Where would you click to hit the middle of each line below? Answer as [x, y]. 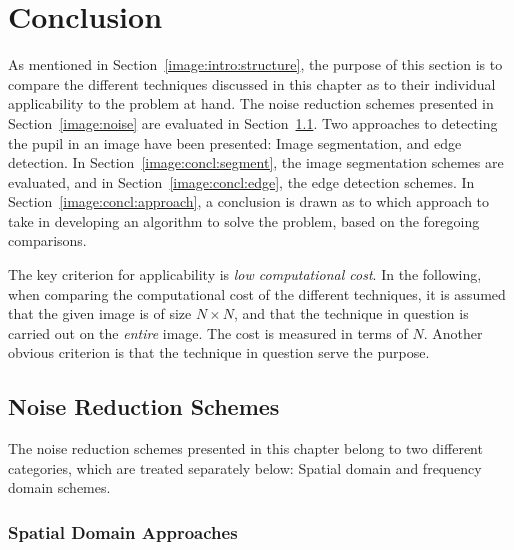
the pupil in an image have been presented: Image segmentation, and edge [235, 142]
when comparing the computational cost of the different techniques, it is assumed [257, 293]
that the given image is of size [100, 313]
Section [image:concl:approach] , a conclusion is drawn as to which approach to [249, 201]
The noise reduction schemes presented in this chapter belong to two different [245, 448]
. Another [453, 332]
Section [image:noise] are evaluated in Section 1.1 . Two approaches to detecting [253, 122]
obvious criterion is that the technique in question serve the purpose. [219, 352]
